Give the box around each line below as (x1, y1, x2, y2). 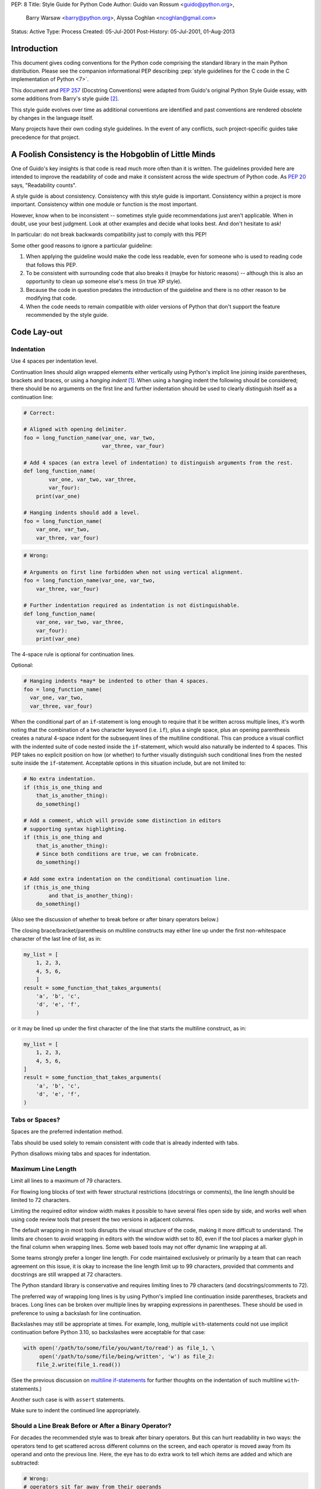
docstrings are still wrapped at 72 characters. (11, 1271, 122, 1278)
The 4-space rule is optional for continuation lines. (11, 651, 135, 658)
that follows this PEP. (26, 261, 77, 268)
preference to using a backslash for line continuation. (11, 1309, 142, 1316)
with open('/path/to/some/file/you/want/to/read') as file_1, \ (23, 1345, 215, 1351)
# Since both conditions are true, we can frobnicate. (36, 851, 199, 857)
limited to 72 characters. (11, 1196, 71, 1203)
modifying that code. (26, 295, 77, 302)
